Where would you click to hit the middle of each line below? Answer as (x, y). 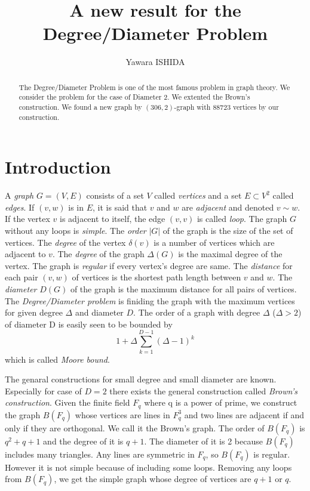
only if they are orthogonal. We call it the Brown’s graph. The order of (135, 427)
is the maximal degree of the (230, 254)
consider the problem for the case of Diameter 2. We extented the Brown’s (134, 97)
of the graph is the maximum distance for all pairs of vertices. (183, 289)
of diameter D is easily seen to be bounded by (89, 324)
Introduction (58, 167)
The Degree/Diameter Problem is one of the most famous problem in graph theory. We (154, 87)
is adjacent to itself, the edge (112, 219)
